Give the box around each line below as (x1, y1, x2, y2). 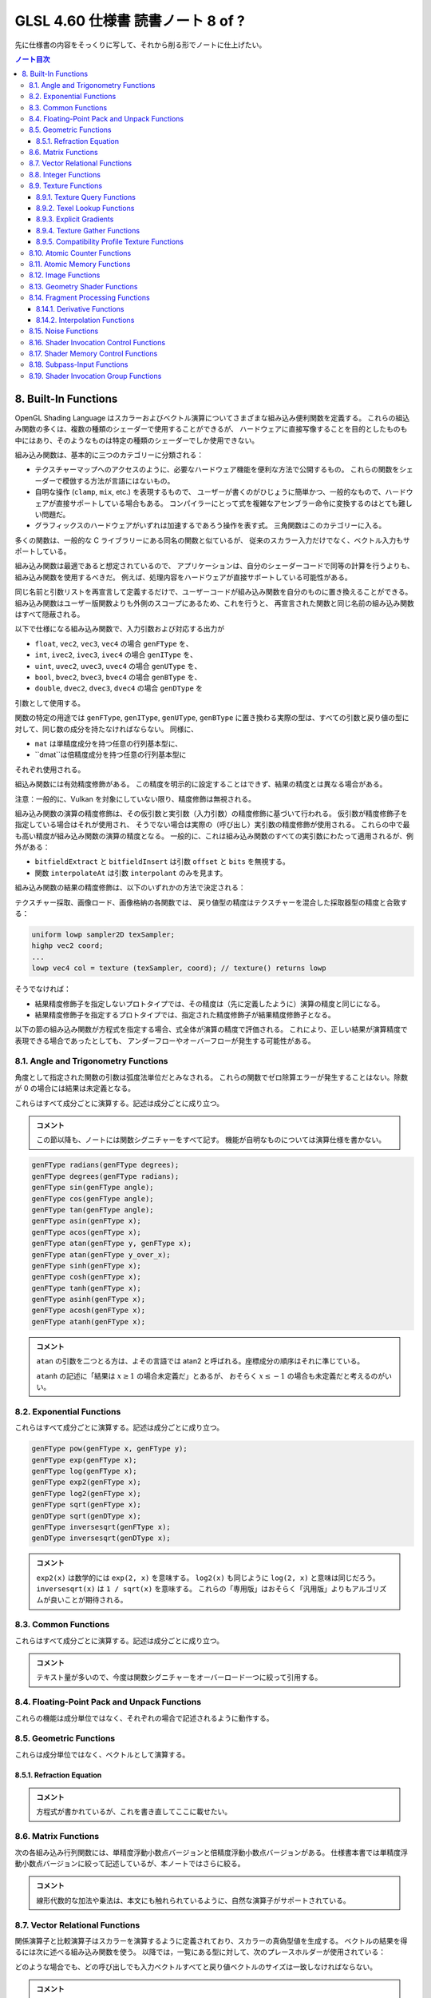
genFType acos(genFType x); (31, 1228, 141, 1236)
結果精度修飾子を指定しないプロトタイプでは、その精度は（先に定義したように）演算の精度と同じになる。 (34, 999, 385, 1009)
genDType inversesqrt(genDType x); (31, 1534, 171, 1542)
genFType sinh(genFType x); (31, 1261, 141, 1270)
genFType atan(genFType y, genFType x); (31, 1239, 192, 1248)
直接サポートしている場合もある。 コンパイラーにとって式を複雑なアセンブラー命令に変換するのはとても (55, 498, 399, 507)
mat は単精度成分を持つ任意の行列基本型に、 (34, 738, 183, 748)
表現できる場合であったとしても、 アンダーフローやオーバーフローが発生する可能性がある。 (14, 1036, 315, 1045)
